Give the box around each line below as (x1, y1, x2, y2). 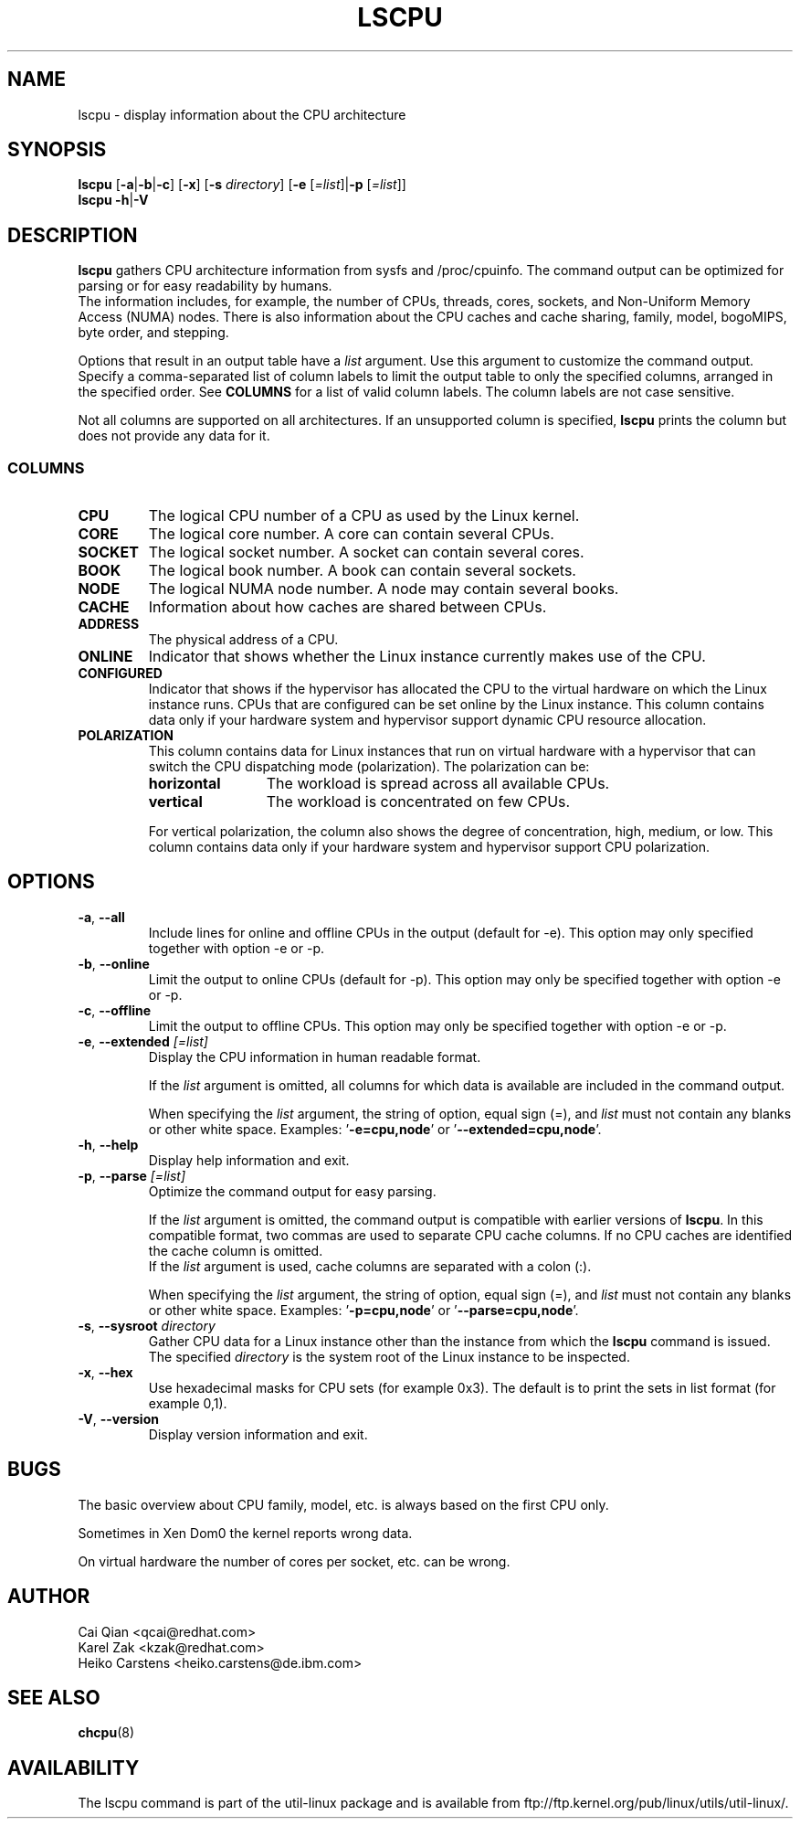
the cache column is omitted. (148, 1242, 323, 1258)
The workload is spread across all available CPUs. (266, 774, 610, 793)
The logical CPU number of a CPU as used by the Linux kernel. (148, 506, 580, 526)
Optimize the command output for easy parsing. (148, 1183, 437, 1199)
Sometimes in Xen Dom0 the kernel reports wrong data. (78, 1524, 413, 1541)
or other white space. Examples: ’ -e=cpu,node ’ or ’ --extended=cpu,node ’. (148, 1120, 602, 1137)
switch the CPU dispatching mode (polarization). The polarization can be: (148, 759, 590, 775)
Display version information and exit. (148, 1426, 368, 1442)
